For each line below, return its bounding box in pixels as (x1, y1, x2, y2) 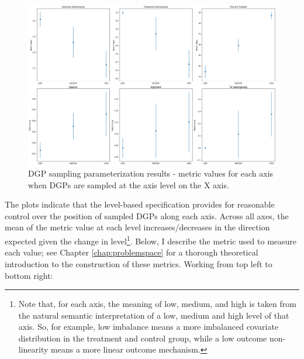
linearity (18, 343, 49, 355)
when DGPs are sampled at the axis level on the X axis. (28, 178, 229, 191)
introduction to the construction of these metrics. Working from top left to (5, 257, 272, 270)
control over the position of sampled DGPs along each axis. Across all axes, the (5, 209, 289, 222)
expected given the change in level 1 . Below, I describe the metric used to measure (5, 233, 297, 247)
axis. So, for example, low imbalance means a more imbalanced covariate (18, 320, 279, 333)
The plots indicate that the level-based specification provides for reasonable (5, 198, 275, 210)
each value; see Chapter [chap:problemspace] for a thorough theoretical (5, 246, 258, 258)
